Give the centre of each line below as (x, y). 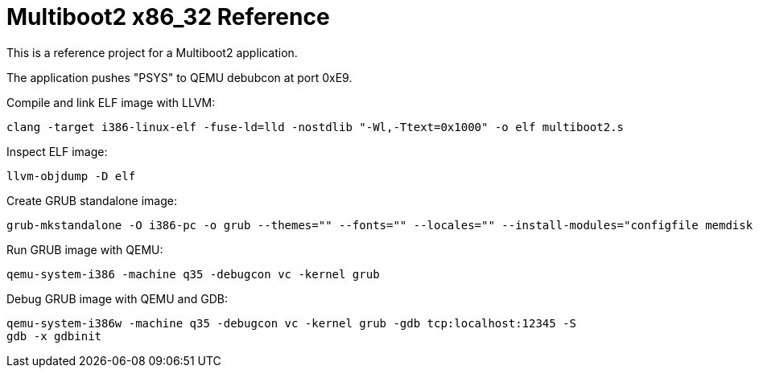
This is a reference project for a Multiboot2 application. (152, 52)
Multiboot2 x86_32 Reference (168, 17)
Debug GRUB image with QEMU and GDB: (117, 298)
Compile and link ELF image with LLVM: (111, 102)
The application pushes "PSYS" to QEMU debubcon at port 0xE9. (179, 77)
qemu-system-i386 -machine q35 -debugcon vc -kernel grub (193, 274)
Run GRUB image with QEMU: (85, 249)
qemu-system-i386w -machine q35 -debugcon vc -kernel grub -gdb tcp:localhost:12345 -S (292, 323)
